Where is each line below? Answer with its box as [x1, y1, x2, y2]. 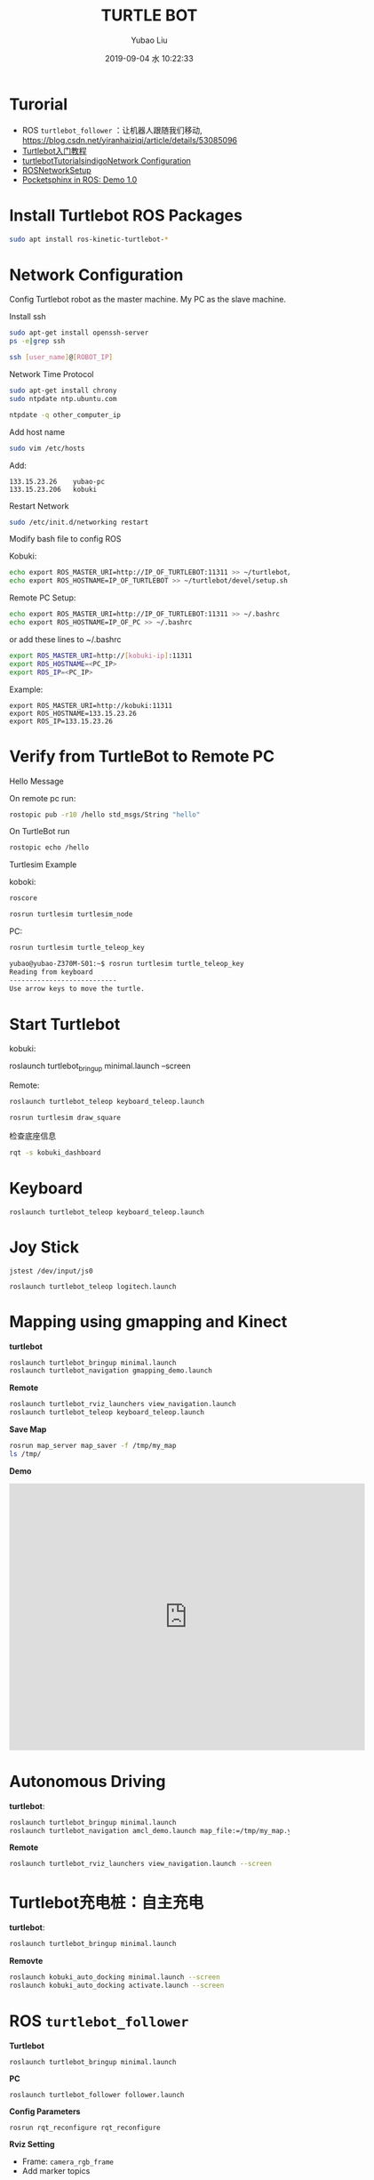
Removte [9, 1956, 44, 1967]
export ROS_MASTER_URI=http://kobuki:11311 [9, 701, 173, 710]
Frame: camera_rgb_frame [21, 2156, 114, 2167]
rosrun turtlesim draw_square [9, 1113, 122, 1122]
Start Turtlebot [9, 1014, 121, 1034]
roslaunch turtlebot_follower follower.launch [9, 2090, 185, 2099]
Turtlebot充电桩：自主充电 [9, 1892, 204, 1912]
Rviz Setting [9, 2138, 55, 2149]
